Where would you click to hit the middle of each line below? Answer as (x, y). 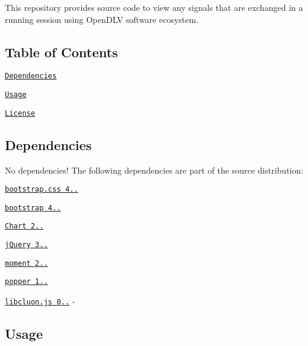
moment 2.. (27, 263)
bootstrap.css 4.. (42, 190)
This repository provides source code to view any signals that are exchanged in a (154, 7)
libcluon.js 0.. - (40, 301)
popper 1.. (27, 282)
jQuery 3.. (27, 245)
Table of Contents (61, 52)
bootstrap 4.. (33, 208)
